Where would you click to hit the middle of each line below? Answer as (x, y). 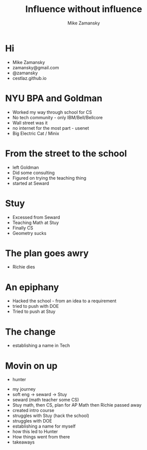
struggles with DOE (32, 421)
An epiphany (32, 287)
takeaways (23, 442)
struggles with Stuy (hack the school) (51, 416)
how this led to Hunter (35, 432)
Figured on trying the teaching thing (49, 178)
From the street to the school (66, 153)
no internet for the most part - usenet (51, 128)
